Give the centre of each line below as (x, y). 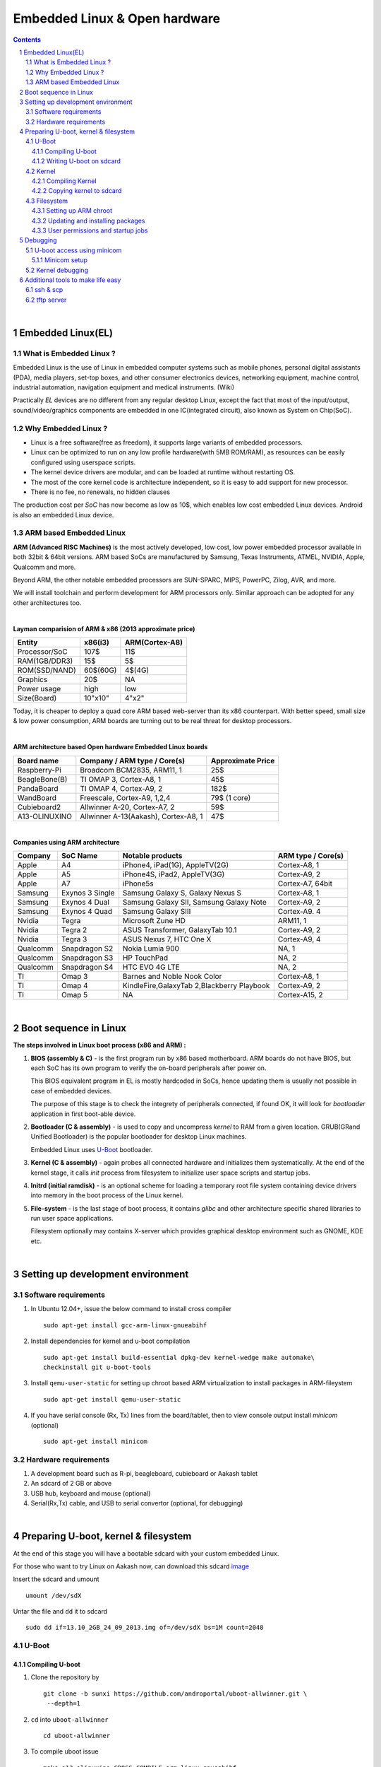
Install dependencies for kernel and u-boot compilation (110, 1341)
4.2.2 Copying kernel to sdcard (77, 191)
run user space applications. (72, 1219)
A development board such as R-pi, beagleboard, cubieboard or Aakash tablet (144, 1474)
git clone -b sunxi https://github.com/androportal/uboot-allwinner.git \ (175, 1693)
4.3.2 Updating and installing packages (89, 221)
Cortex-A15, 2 (301, 995)
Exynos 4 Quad (87, 912)
